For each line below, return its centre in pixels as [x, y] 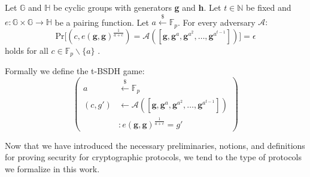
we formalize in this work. [52, 168]
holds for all [27, 50]
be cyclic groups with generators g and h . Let [137, 7]
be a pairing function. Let [102, 22]
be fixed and [269, 7]
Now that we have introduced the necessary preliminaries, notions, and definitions [155, 145]
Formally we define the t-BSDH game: [75, 71]
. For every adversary [216, 22]
